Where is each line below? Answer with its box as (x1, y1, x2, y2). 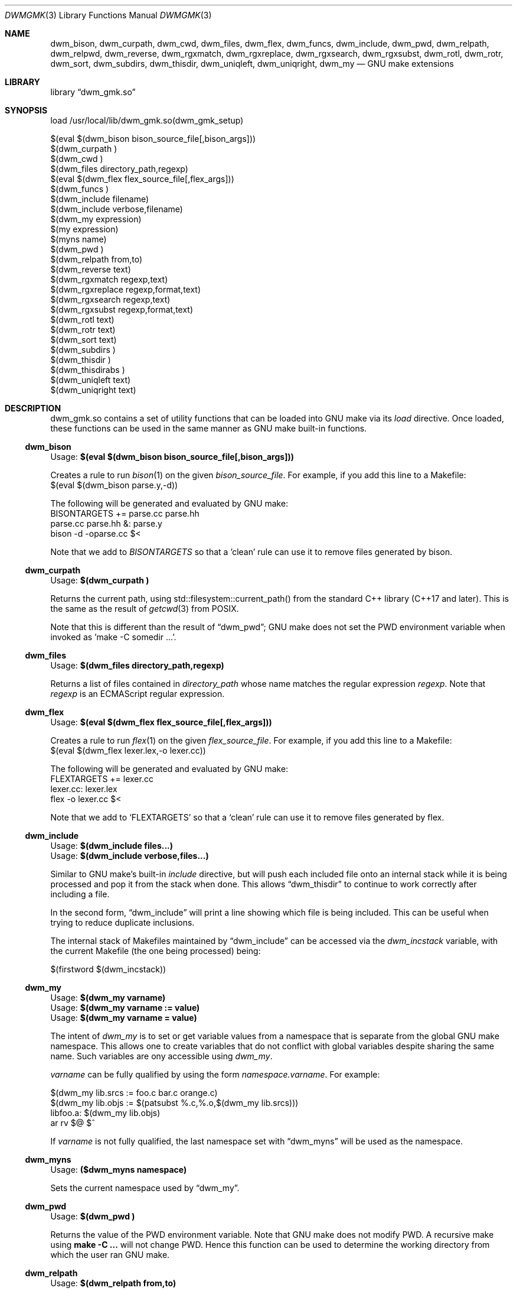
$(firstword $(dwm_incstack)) (50, 964, 166, 974)
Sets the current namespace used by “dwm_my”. (50, 1183, 240, 1193)
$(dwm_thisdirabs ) (50, 365, 125, 375)
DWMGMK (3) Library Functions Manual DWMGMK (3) (5, 10, 212, 20)
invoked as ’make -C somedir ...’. (50, 632, 176, 642)
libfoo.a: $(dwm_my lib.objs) (50, 1108, 161, 1118)
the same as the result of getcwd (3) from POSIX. (50, 604, 239, 614)
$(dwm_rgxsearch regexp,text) (50, 294, 171, 304)
